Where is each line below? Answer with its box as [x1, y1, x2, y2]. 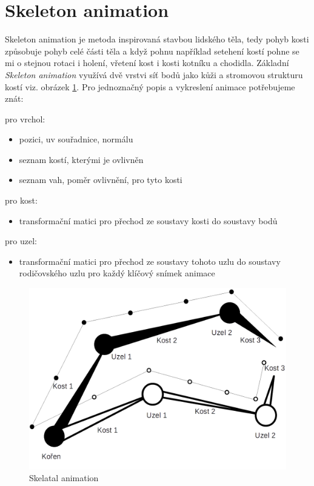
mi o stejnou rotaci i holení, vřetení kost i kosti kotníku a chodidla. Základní [5, 56, 289, 69]
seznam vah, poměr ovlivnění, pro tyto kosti [19, 173, 182, 186]
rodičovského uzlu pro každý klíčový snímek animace [19, 267, 215, 279]
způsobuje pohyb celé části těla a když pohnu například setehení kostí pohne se [5, 44, 299, 57]
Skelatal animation [29, 471, 99, 484]
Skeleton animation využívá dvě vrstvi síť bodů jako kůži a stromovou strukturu [5, 68, 303, 81]
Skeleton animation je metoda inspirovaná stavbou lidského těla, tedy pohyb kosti [5, 33, 309, 45]
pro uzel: [5, 235, 37, 247]
